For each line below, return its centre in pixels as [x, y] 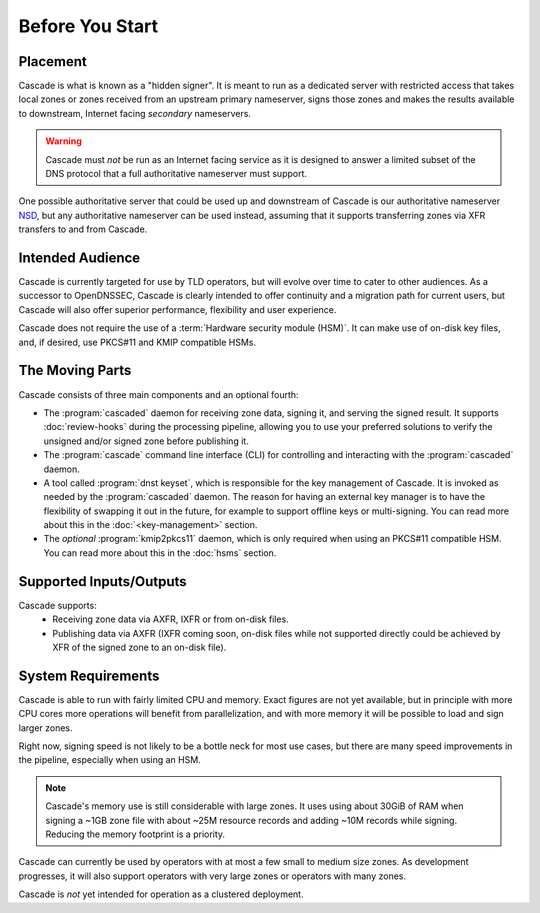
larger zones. [46, 727]
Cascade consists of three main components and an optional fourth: [158, 394]
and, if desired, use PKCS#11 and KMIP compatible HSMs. [137, 342]
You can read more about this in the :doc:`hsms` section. [160, 552]
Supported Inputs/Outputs [102, 581]
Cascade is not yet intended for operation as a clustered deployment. [161, 894]
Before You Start [88, 26]
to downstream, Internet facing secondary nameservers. [135, 113]
